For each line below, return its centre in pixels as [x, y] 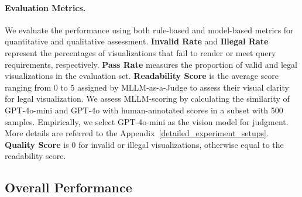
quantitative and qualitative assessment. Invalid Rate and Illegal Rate [137, 41]
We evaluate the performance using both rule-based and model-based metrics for [149, 30]
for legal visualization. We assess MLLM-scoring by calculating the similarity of [147, 98]
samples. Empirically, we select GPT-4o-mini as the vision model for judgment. [147, 121]
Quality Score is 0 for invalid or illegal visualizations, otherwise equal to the [144, 144]
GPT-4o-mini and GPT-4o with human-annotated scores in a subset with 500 [144, 110]
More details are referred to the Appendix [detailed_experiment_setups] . [137, 133]
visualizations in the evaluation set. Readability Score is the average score [142, 76]
